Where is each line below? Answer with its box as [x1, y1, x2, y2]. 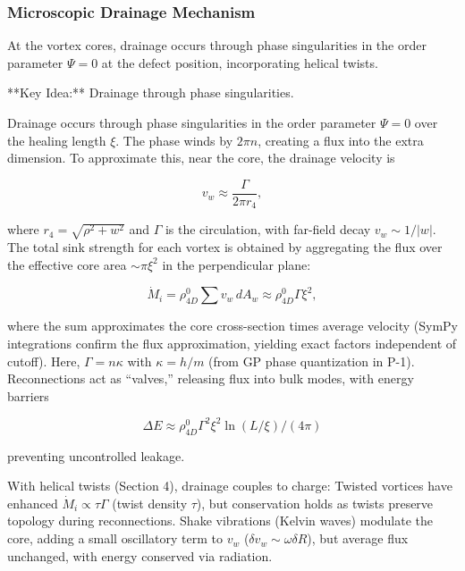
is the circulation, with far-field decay [165, 220, 371, 239]
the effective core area [7, 255, 127, 273]
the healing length [7, 130, 106, 149]
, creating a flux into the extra [258, 130, 424, 149]
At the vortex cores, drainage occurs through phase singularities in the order [7, 36, 427, 55]
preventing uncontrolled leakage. [7, 446, 185, 465]
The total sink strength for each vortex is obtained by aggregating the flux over [7, 238, 443, 256]
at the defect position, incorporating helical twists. [101, 53, 378, 71]
